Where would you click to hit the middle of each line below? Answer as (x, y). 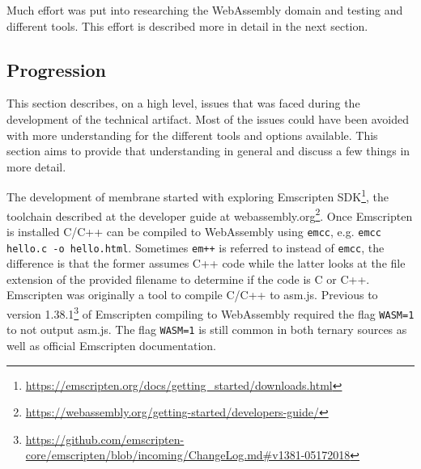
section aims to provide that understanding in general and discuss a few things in (208, 151)
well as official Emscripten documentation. (111, 345)
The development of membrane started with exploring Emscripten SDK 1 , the (198, 196)
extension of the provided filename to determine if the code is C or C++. (188, 279)
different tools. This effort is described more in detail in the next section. (187, 25)
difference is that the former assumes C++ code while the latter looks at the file (206, 263)
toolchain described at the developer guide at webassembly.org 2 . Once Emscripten (210, 214)
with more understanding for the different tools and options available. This (192, 135)
